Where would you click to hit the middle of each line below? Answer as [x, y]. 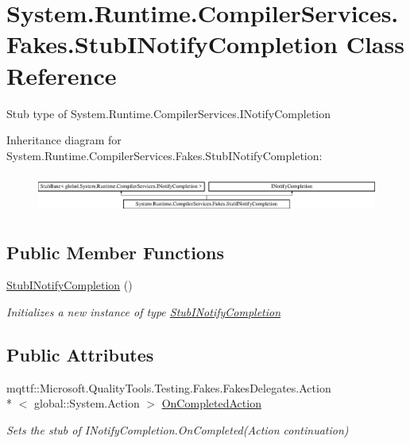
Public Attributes [80, 354]
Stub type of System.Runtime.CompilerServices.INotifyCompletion [169, 113]
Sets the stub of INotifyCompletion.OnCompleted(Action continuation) [178, 429]
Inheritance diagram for [64, 140]
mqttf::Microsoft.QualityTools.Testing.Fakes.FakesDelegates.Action [169, 387]
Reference [62, 75]
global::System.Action [87, 403]
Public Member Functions [115, 252]
